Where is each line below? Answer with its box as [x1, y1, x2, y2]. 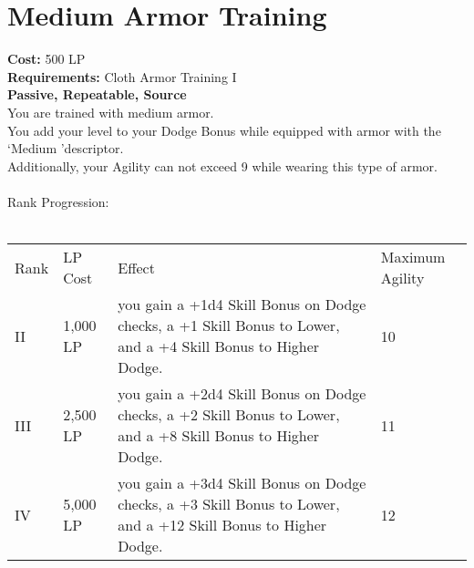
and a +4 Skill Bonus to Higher [118, 336, 320, 357]
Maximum [380, 246, 446, 268]
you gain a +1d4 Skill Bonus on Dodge [118, 294, 366, 315]
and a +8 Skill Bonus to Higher [118, 425, 320, 447]
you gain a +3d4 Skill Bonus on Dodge [118, 472, 366, 494]
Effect [118, 256, 155, 278]
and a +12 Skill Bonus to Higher [118, 514, 327, 536]
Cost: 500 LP [7, 49, 86, 68]
